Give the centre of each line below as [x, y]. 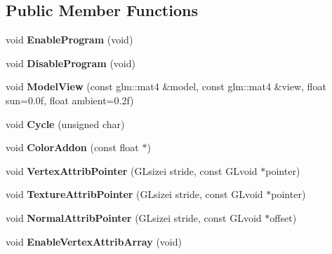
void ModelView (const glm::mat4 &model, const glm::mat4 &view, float [166, 86]
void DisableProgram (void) [71, 63]
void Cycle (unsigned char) [65, 124]
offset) [283, 217]
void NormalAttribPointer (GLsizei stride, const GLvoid [134, 217]
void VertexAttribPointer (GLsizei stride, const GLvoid [132, 170]
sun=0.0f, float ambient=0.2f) [70, 100]
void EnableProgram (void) [69, 40]
